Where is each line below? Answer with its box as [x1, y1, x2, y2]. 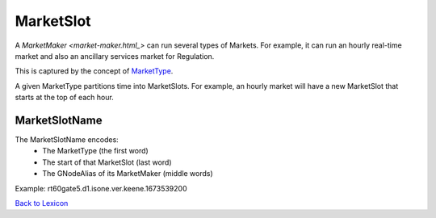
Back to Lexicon [15, 198, 69, 208]
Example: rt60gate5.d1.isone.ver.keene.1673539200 [15, 183, 187, 193]
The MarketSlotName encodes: [15, 135, 119, 145]
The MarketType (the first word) [42, 146, 149, 156]
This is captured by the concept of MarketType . [15, 66, 174, 76]
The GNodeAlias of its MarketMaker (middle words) [42, 169, 213, 178]
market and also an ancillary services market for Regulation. [15, 51, 215, 61]
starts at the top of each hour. [15, 93, 115, 103]
